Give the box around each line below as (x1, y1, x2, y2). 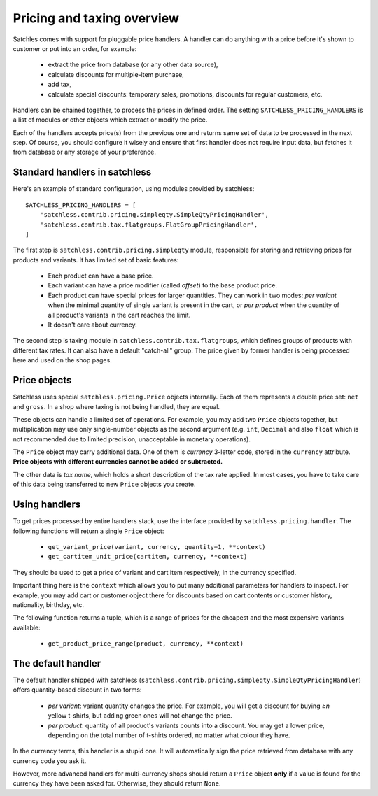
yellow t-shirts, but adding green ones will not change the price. (48, 711, 232, 720)
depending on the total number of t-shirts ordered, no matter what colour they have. (48, 731, 290, 739)
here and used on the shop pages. (13, 356, 112, 364)
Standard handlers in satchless (13, 166, 152, 178)
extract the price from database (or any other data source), (48, 60, 218, 69)
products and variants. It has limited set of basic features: (13, 255, 179, 264)
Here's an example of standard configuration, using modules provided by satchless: (13, 185, 255, 193)
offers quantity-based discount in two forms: (13, 685, 142, 694)
